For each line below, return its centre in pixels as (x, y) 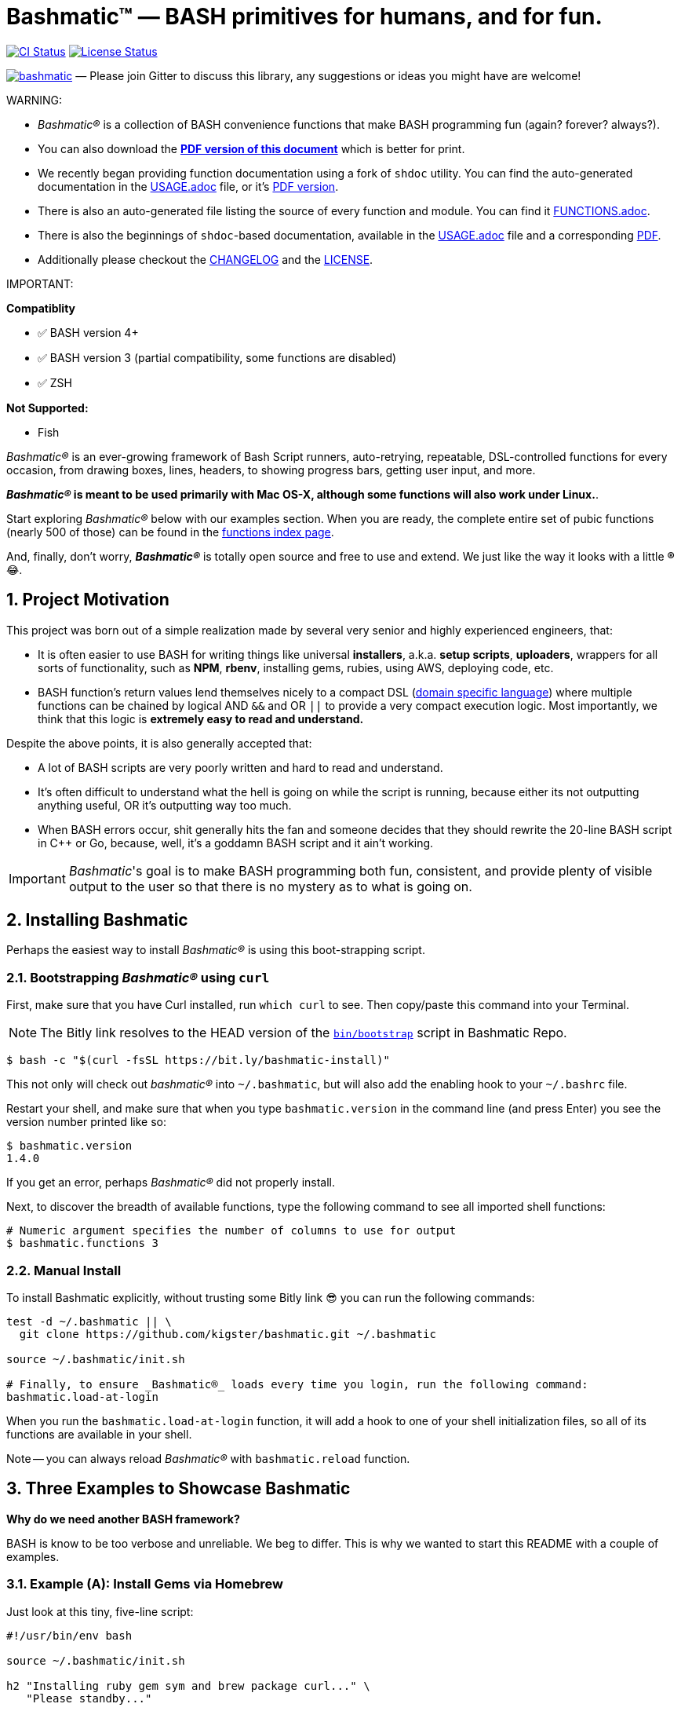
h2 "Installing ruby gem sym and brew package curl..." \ (188, 1685)
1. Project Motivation (88, 600)
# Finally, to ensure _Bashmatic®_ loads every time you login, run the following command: (297, 1384)
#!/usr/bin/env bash (69, 1635)
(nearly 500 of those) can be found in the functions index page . (170, 532)
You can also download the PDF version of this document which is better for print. (251, 148)
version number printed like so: (86, 1122)
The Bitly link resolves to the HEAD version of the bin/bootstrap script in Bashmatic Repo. (304, 1033)
